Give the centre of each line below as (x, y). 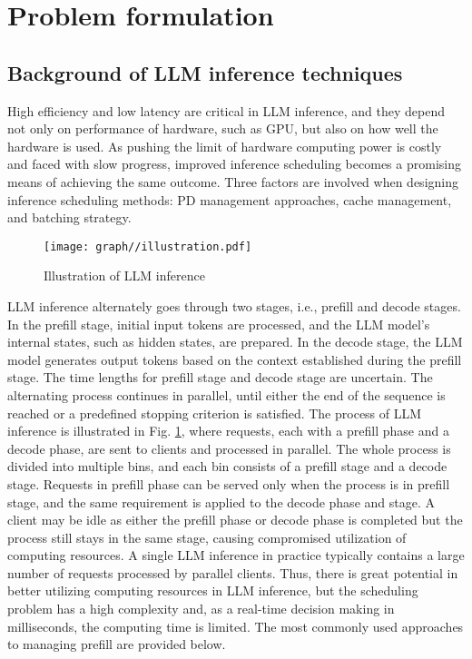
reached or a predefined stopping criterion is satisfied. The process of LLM (215, 413)
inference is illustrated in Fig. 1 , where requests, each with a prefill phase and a (228, 431)
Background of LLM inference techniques (205, 72)
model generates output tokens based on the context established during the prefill (235, 359)
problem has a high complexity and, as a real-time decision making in (201, 609)
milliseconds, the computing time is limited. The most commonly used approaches (236, 626)
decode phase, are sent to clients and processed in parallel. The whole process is (229, 448)
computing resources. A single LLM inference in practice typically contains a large (236, 555)
